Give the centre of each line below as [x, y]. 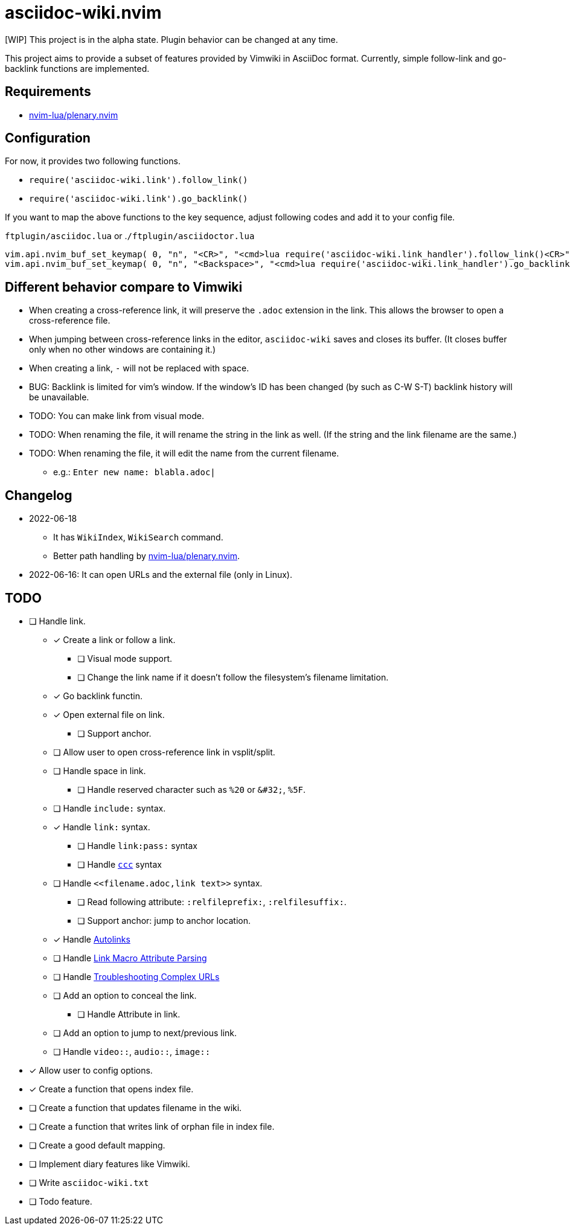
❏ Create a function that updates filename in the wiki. [136, 1107]
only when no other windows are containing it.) [123, 350]
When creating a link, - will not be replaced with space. [139, 368]
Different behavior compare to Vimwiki [124, 287]
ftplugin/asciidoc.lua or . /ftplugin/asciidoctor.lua [130, 236]
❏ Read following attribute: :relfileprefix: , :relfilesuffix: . [212, 902]
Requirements [48, 92]
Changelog [39, 495]
